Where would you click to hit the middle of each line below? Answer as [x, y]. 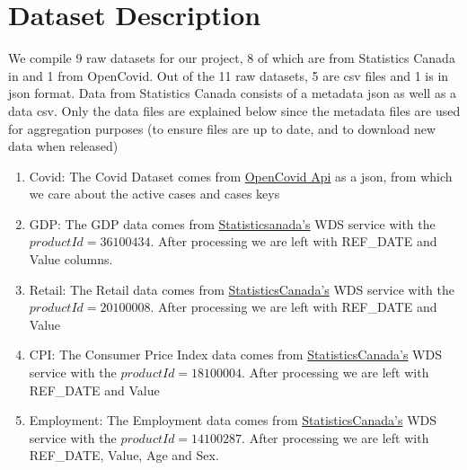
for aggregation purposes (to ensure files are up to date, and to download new [222, 128]
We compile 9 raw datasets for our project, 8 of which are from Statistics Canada [232, 58]
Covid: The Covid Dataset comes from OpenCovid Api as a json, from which [241, 176]
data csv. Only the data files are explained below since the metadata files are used [234, 110]
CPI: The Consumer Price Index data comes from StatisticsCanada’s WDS [235, 355]
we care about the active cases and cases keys [154, 194]
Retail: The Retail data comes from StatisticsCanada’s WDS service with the [242, 289]
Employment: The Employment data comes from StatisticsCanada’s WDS [233, 420]
